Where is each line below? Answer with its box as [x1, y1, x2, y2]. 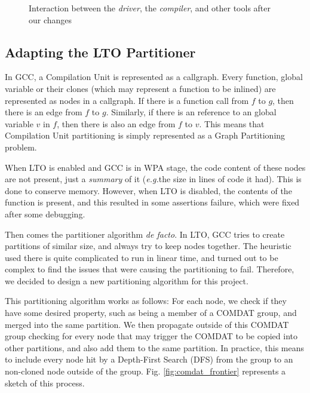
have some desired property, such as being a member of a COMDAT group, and [5, 306, 297, 319]
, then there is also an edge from [57, 117, 176, 130]
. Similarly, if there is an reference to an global [106, 106, 277, 118]
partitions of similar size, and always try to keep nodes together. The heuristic [5, 240, 291, 252]
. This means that [199, 117, 265, 130]
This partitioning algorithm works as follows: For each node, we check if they [5, 294, 287, 307]
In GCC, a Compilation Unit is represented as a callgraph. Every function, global [5, 70, 303, 83]
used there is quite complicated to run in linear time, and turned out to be [5, 251, 278, 263]
